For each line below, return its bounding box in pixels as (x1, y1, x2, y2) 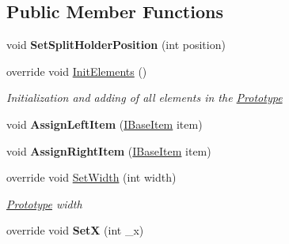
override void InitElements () (6, 62, 147, 79)
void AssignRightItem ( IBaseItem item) (6, 142, 211, 159)
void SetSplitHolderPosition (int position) (6, 36, 226, 53)
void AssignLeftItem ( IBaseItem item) (6, 115, 203, 132)
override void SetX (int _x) (6, 222, 144, 238)
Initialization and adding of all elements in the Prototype (6, 89, 283, 106)
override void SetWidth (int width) (6, 169, 177, 186)
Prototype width (6, 195, 82, 212)
